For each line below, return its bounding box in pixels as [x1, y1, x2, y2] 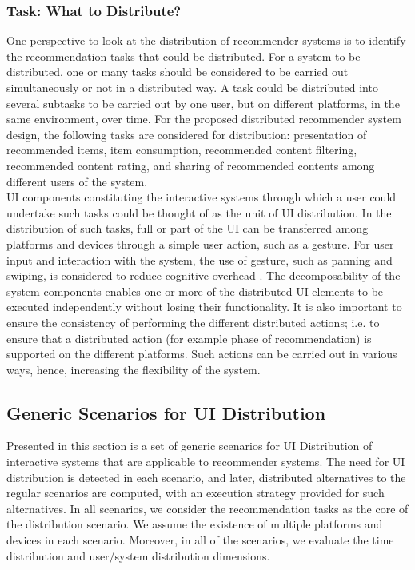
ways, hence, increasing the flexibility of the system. [6, 361, 261, 377]
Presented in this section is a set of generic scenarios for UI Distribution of [6, 437, 373, 454]
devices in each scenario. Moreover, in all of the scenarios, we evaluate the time [6, 532, 394, 548]
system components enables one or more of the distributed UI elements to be [6, 282, 384, 299]
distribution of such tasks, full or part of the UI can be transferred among [6, 220, 369, 237]
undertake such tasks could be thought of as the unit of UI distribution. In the [6, 204, 392, 221]
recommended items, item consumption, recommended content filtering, [6, 142, 357, 158]
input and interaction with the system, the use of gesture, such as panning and [6, 251, 393, 268]
